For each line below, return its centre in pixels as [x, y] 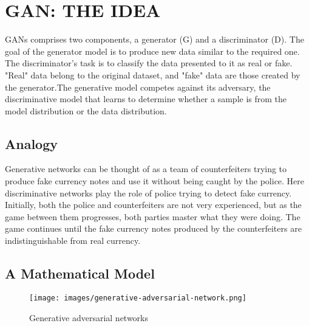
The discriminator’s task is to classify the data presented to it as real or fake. [149, 63]
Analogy [32, 143]
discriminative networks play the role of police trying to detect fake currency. [148, 192]
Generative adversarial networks [89, 317]
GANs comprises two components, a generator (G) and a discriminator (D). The [154, 39]
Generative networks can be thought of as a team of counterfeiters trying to [146, 169]
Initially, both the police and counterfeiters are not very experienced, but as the [153, 205]
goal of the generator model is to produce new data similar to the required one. [152, 51]
